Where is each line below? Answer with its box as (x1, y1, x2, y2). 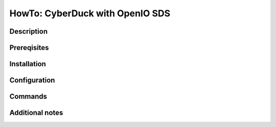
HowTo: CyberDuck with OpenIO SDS (9, 8, 171, 19)
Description (9, 27, 48, 36)
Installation (9, 60, 46, 68)
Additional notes (9, 109, 63, 117)
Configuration (9, 76, 55, 85)
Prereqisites (9, 43, 49, 52)
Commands (9, 92, 48, 101)
